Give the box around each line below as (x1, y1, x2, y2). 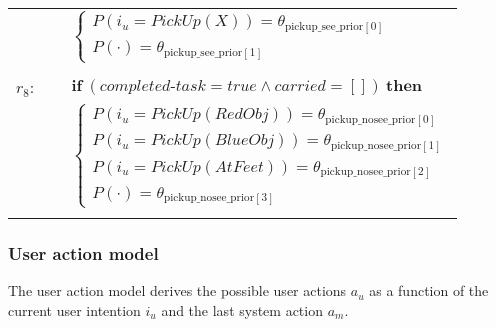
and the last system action (161, 299, 323, 320)
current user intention (8, 299, 141, 320)
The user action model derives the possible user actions (8, 280, 347, 301)
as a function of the (369, 280, 489, 301)
